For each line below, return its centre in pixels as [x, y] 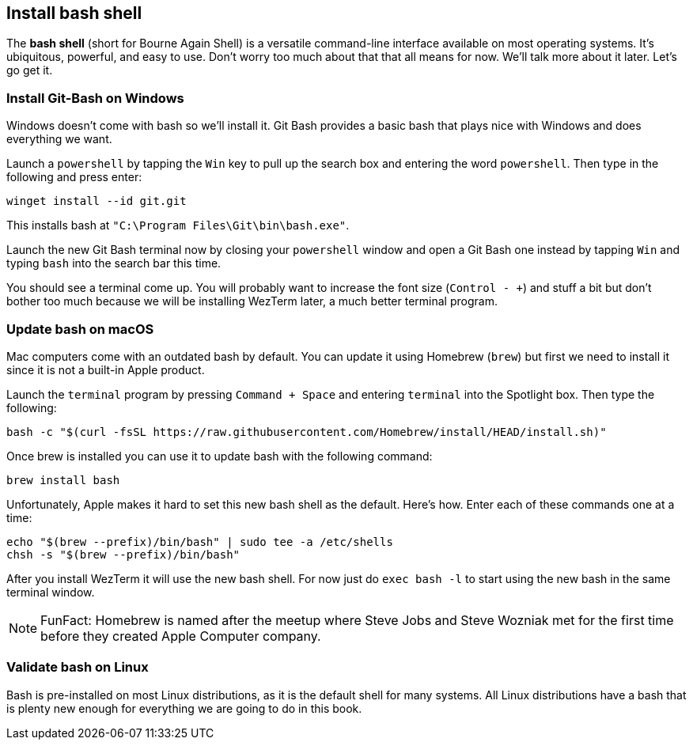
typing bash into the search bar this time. [114, 263]
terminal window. [51, 592]
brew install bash [63, 480]
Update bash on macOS [80, 329]
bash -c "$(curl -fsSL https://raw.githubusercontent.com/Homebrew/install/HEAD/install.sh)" [307, 432]
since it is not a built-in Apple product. [106, 369]
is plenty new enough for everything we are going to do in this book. [184, 708]
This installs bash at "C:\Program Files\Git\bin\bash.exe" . [178, 225]
